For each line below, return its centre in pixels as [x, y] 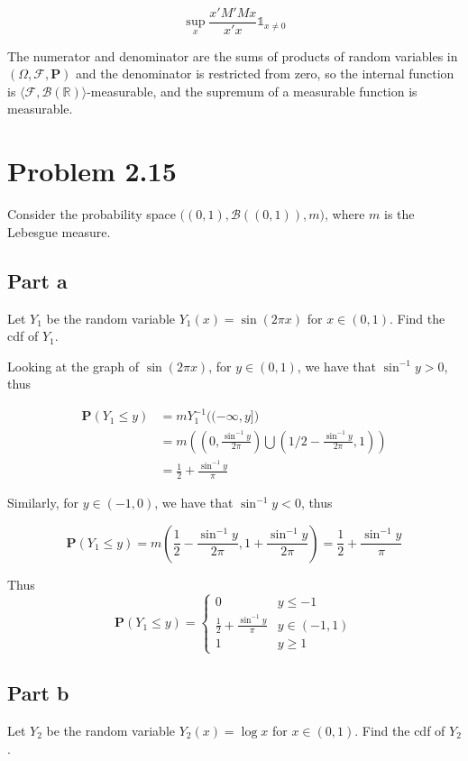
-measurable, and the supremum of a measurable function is [252, 91]
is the [399, 214]
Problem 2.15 [92, 171]
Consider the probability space [92, 214]
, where [345, 214]
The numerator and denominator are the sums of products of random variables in [233, 55]
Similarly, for [43, 503]
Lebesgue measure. [59, 231]
